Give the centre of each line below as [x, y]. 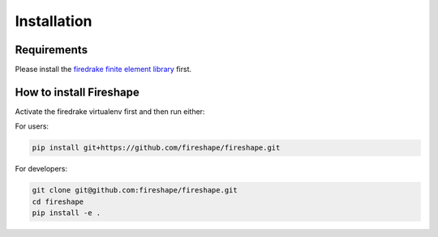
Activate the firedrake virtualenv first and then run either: [110, 111]
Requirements [52, 50]
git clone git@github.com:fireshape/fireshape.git [135, 190]
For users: [32, 126]
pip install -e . [67, 213]
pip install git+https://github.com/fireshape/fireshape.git [156, 148]
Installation [54, 21]
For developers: [41, 169]
